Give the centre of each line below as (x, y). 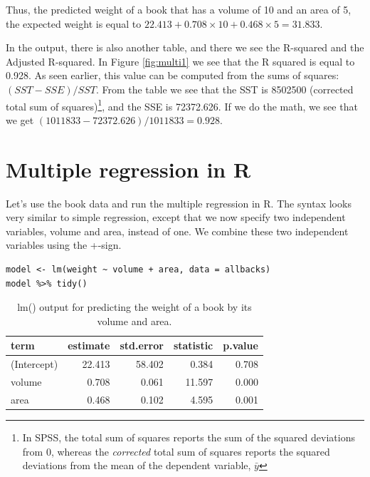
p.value (240, 345)
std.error (142, 345)
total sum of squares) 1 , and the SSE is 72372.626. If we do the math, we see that (182, 105)
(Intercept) (35, 364)
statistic (193, 345)
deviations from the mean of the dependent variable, (137, 465)
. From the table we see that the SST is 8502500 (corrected (224, 89)
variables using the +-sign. (64, 245)
